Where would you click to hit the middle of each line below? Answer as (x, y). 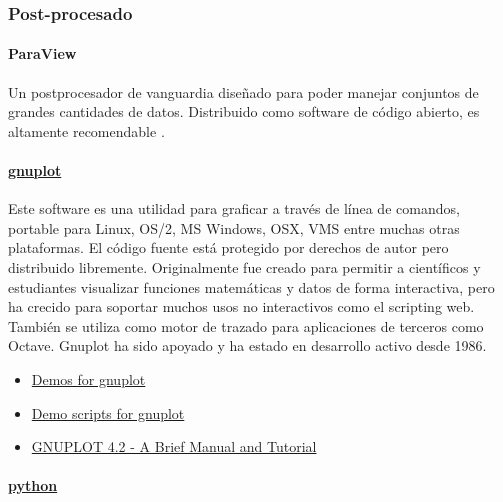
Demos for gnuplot (88, 378)
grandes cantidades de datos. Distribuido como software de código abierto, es (244, 111)
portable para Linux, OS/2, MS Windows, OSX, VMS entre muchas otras (234, 227)
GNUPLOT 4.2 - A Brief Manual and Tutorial (174, 446)
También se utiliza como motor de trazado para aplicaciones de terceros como (246, 325)
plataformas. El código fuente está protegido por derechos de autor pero (228, 247)
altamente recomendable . (86, 130)
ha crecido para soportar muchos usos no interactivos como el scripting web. (241, 306)
